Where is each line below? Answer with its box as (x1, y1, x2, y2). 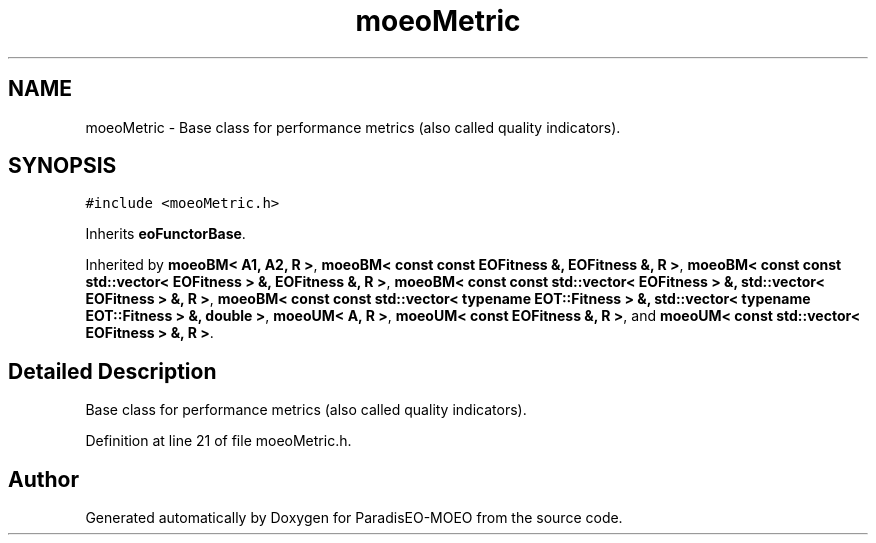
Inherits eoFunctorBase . (85, 225, 246, 243)
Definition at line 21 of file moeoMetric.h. (85, 432, 352, 450)
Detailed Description (8, 358, 217, 384)
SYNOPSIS (8, 153, 117, 179)
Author (8, 466, 79, 492)
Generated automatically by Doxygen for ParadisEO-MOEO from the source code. (85, 509, 623, 527)
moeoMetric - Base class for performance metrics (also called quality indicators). (85, 118, 621, 136)
